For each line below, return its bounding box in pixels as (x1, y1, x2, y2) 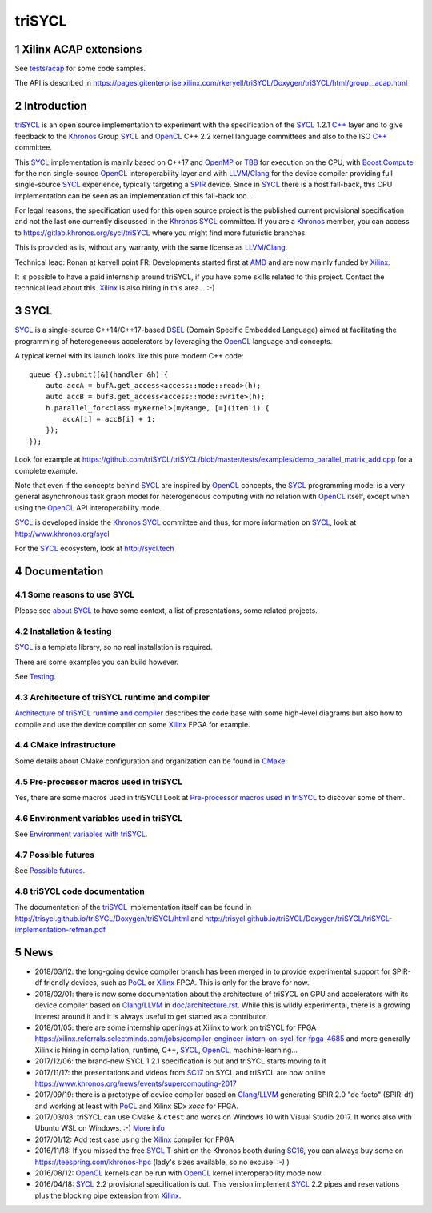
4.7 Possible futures (14, 849, 95, 860)
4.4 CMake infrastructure (14, 739, 116, 751)
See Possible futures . (14, 866, 86, 875)
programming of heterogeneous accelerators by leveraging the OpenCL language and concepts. (14, 336, 333, 346)
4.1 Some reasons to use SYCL (14, 589, 135, 600)
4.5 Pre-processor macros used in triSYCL (14, 776, 183, 787)
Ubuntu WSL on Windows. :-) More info (34, 1123, 166, 1133)
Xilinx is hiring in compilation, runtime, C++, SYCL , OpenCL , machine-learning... (34, 1045, 298, 1055)
